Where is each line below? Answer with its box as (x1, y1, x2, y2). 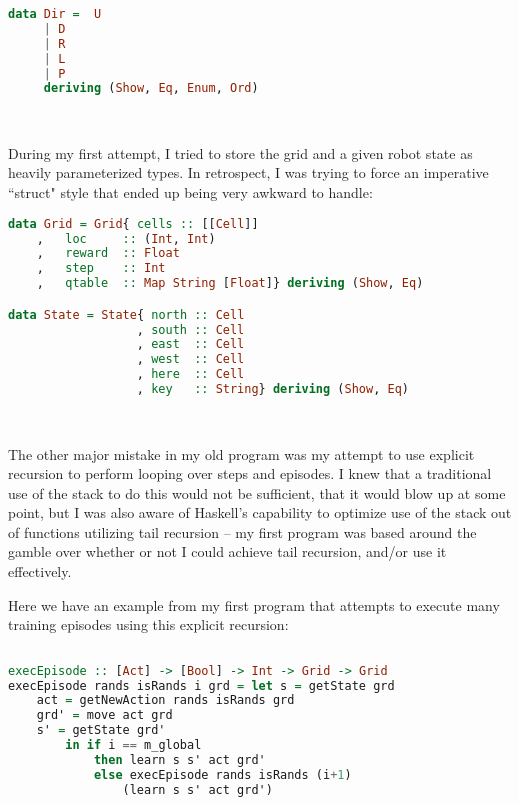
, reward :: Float (36, 246, 180, 261)
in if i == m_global (65, 738, 202, 753)
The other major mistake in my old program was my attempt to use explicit (8, 443, 475, 464)
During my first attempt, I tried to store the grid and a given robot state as (8, 142, 473, 163)
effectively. (8, 561, 72, 582)
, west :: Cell (136, 352, 245, 367)
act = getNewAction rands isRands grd (36, 693, 295, 708)
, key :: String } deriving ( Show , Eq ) (136, 382, 409, 397)
